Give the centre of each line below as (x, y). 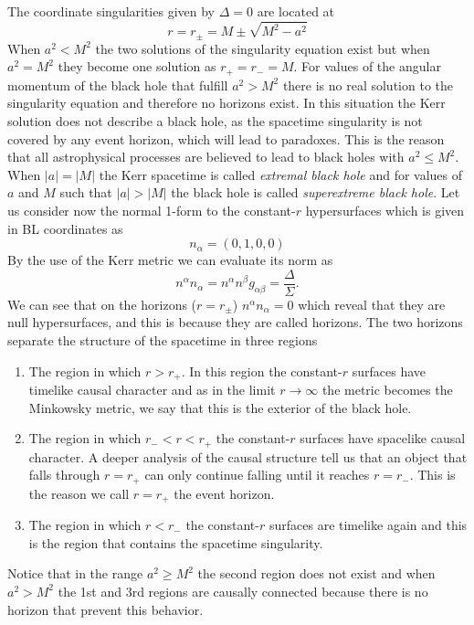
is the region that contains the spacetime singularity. (176, 542)
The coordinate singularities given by (111, 11)
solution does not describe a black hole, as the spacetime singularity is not (215, 120)
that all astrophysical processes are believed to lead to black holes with (206, 157)
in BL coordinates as (65, 228)
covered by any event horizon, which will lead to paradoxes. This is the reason (226, 138)
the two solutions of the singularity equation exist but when (263, 48)
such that (86, 192)
